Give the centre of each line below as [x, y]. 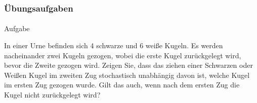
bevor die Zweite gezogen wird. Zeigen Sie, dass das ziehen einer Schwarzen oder [128, 65]
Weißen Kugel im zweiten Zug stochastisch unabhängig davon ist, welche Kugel [127, 75]
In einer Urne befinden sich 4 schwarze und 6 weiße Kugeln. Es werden [114, 45]
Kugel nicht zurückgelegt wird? [52, 94]
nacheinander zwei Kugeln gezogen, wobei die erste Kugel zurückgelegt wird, [123, 55]
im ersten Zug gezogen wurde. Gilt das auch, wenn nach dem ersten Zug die [122, 85]
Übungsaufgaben [39, 8]
